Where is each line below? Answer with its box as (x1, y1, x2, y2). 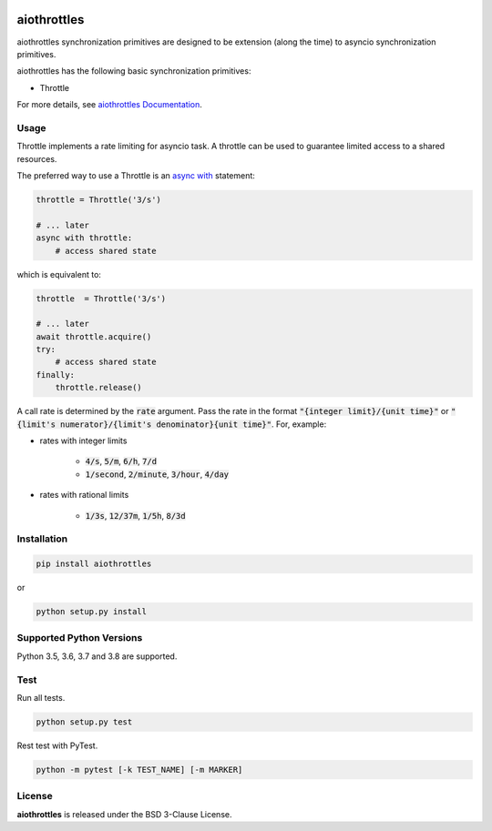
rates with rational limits (39, 490, 129, 501)
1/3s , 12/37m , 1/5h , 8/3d (85, 510, 186, 521)
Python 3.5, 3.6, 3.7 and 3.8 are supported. (16, 651, 178, 662)
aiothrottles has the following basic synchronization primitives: (16, 66, 251, 76)
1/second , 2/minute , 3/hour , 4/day (85, 469, 230, 480)
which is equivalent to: (16, 269, 102, 279)
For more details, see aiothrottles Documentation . (16, 99, 202, 110)
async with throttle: (36, 233, 133, 243)
